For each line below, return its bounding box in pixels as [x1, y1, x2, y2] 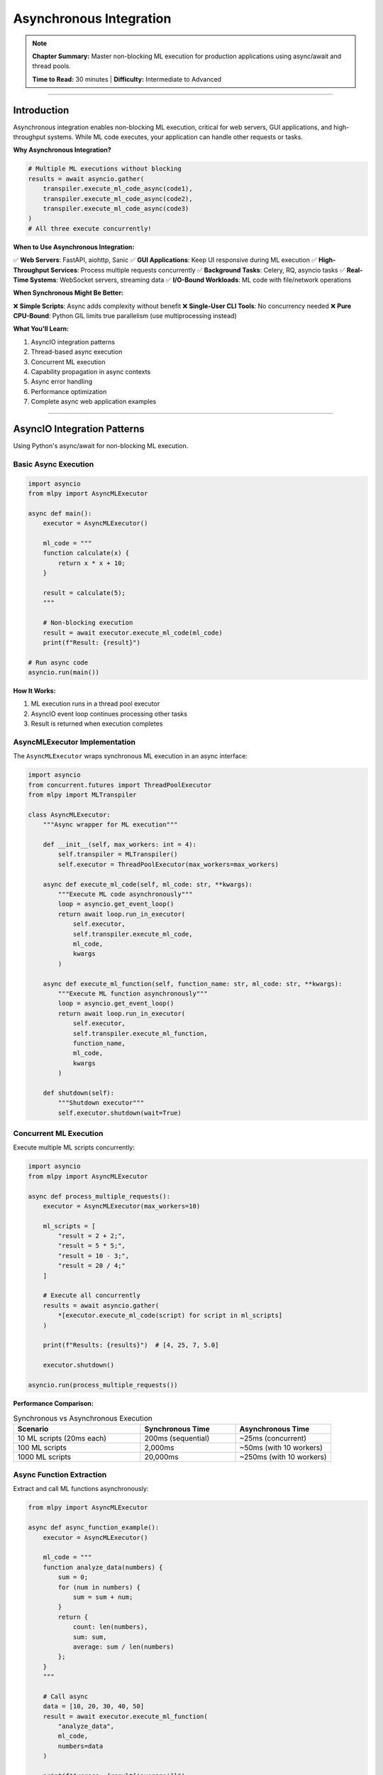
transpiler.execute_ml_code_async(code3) [43, 204, 189, 212]
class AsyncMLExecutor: [28, 810, 111, 819]
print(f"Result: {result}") [43, 638, 141, 646]
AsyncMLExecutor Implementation [13, 737, 136, 747]
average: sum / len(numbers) [72, 1642, 174, 1651]
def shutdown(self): [43, 1088, 115, 1097]
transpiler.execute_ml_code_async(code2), [43, 195, 193, 202]
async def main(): [28, 509, 92, 518]
